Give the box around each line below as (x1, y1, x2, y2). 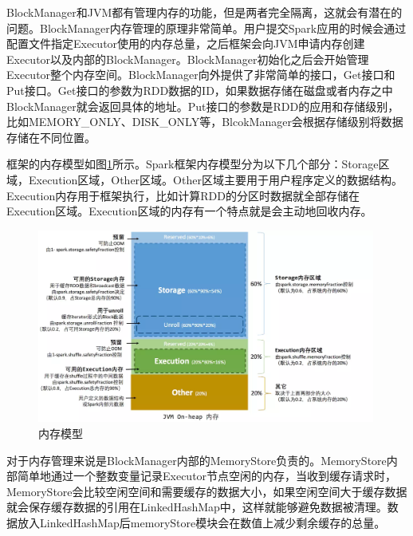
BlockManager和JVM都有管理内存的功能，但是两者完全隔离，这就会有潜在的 (6, 4, 403, 20)
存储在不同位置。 (6, 128, 96, 145)
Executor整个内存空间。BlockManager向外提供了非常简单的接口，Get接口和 (6, 66, 395, 83)
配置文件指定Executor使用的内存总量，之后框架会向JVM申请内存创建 (6, 35, 365, 52)
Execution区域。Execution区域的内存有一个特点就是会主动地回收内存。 (6, 203, 372, 219)
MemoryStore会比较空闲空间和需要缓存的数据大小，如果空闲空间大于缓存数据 (6, 483, 407, 499)
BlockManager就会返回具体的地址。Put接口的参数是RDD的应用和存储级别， (6, 97, 399, 114)
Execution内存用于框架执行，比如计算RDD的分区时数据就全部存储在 (6, 187, 360, 203)
